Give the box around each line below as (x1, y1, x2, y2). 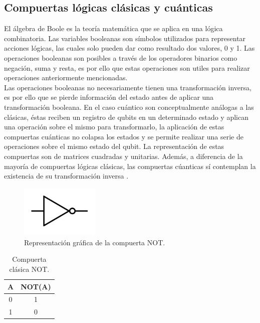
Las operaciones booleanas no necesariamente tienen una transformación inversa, (4, 82, 251, 92)
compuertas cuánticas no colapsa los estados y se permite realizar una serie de (4, 131, 243, 141)
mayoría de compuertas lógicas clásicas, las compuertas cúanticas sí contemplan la (4, 160, 256, 171)
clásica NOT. (9, 263, 50, 274)
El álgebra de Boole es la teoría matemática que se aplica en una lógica (4, 23, 223, 34)
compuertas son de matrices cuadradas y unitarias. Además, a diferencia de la (4, 150, 243, 161)
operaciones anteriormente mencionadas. (4, 72, 128, 83)
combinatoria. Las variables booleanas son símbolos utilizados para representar (4, 33, 246, 43)
